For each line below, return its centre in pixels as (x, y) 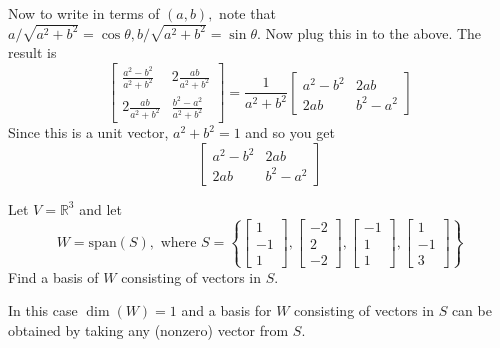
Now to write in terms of (84, 13)
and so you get (290, 132)
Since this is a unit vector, (88, 132)
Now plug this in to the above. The (373, 32)
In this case (43, 310)
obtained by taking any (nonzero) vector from (148, 330)
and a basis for (226, 310)
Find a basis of (53, 276)
